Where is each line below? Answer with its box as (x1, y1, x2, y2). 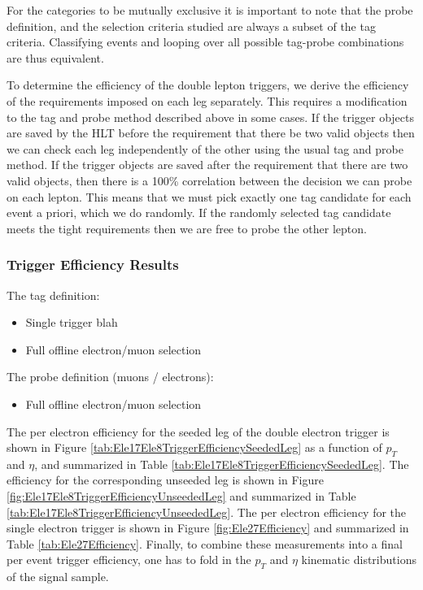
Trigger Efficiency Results (7, 254, 179, 275)
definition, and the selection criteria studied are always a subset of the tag (7, 17, 376, 34)
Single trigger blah (25, 314, 118, 331)
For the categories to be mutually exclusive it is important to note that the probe (7, 2, 413, 18)
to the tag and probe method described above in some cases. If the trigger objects (7, 108, 415, 125)
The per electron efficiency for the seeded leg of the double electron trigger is (7, 423, 390, 440)
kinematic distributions (301, 551, 416, 568)
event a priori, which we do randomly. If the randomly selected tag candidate (7, 204, 391, 221)
